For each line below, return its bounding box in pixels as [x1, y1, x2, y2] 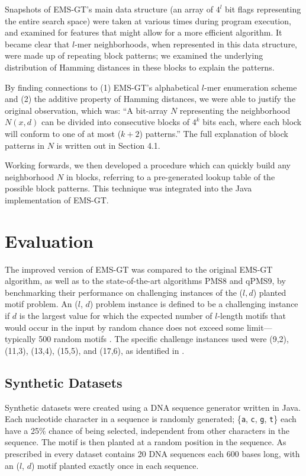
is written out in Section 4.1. [56, 139, 160, 151]
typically [5, 333, 36, 345]
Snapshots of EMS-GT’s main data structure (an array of [5, 3, 213, 15]
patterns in [5, 139, 45, 151]
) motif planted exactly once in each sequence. [31, 459, 199, 471]
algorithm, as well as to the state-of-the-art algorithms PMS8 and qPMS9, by [5, 274, 286, 287]
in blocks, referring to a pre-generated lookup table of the [66, 170, 275, 183]
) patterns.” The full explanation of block [139, 127, 288, 139]
